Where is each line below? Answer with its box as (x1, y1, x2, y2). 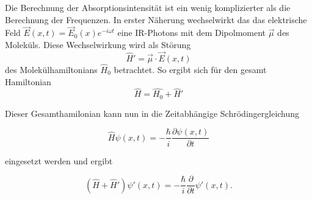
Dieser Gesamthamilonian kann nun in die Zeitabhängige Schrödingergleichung (5, 106, 300, 119)
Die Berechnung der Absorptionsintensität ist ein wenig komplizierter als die (5, 1, 291, 13)
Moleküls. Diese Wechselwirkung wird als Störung (5, 38, 191, 51)
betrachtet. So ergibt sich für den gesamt (114, 63, 267, 76)
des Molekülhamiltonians (5, 63, 98, 76)
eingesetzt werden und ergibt (5, 154, 113, 167)
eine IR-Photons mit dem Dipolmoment (117, 26, 266, 39)
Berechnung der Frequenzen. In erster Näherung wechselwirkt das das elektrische (5, 13, 307, 26)
